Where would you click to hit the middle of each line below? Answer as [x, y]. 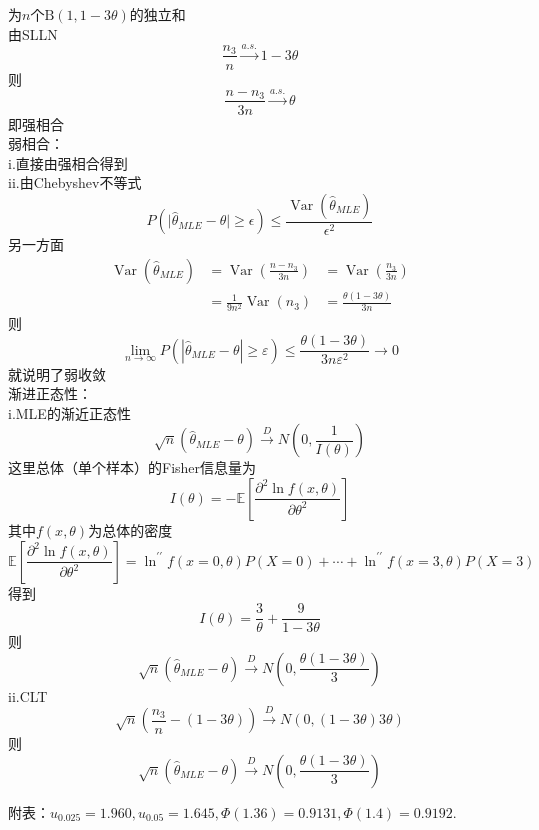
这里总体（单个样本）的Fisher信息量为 [132, 467]
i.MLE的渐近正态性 [69, 412]
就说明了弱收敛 [57, 373]
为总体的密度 [130, 529]
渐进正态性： [50, 393]
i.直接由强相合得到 [68, 162]
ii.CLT [28, 695]
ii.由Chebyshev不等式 [75, 182]
